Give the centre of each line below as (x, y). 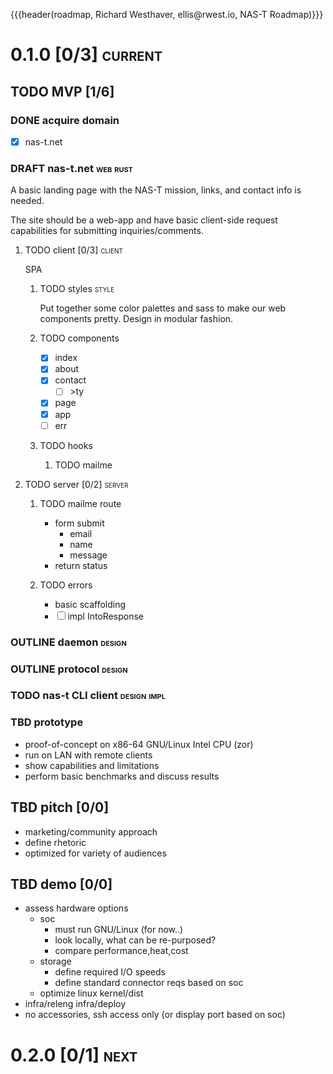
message (88, 555)
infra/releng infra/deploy (75, 1004)
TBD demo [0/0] (61, 884)
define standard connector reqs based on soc (149, 983)
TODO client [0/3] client (73, 250)
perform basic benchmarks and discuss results (122, 776)
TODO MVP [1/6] (62, 91)
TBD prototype (47, 722)
